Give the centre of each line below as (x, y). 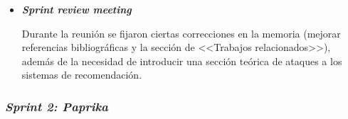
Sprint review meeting (77, 9)
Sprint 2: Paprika (57, 106)
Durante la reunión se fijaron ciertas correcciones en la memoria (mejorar (181, 33)
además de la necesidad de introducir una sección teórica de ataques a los (182, 61)
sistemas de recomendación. (82, 75)
